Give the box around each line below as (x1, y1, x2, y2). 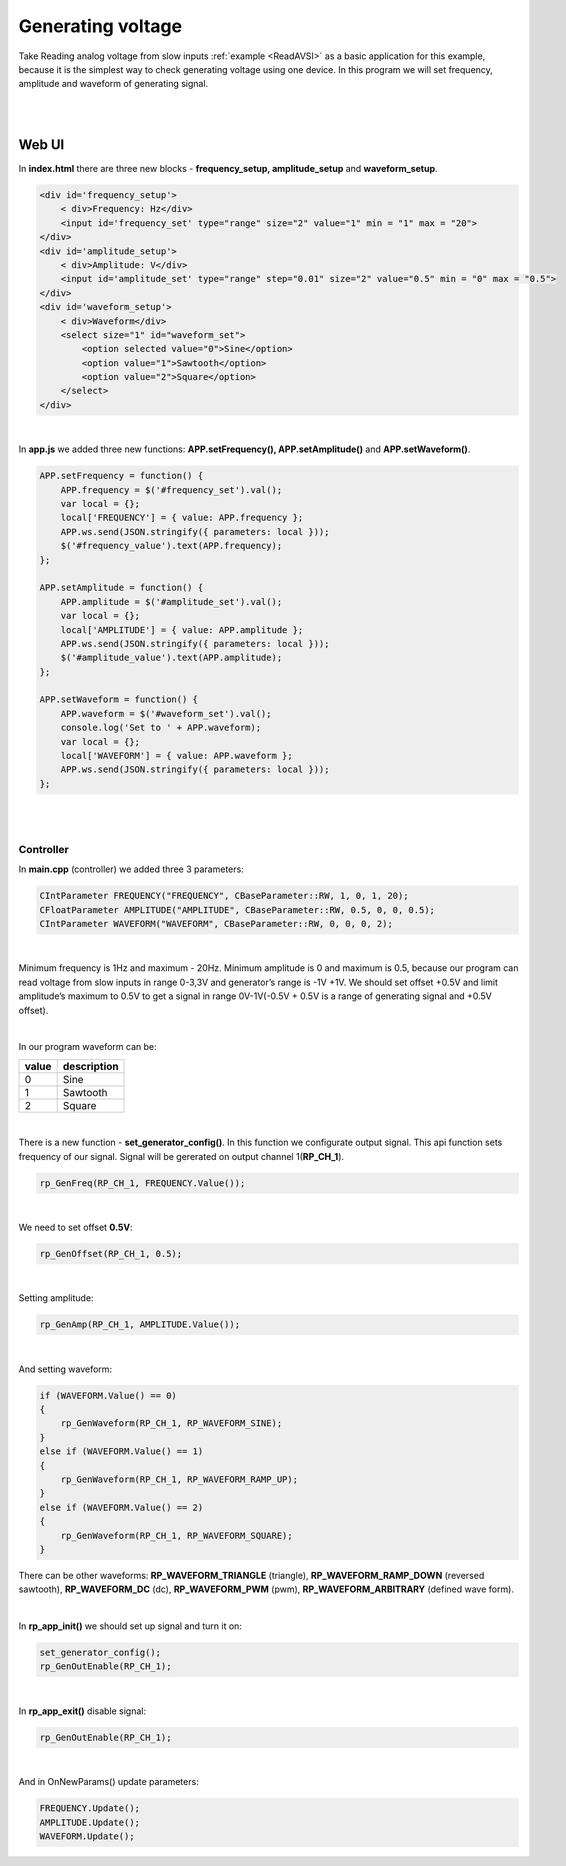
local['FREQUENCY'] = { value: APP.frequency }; (60, 512, 304, 524)
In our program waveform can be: (18, 1041, 157, 1053)
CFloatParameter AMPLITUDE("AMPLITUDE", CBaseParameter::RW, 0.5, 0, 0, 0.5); (39, 904, 435, 915)
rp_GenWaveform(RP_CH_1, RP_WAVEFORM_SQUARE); (60, 1530, 294, 1541)
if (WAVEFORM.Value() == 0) (39, 1390, 177, 1401)
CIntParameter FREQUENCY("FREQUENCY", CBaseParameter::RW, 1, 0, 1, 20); (39, 890, 409, 902)
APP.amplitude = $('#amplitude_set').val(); (60, 596, 283, 607)
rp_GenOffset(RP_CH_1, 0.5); (39, 1248, 183, 1259)
